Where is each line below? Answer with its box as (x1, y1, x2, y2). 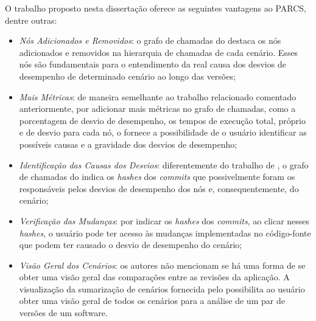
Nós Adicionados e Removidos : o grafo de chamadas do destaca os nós (19, 34, 281, 47)
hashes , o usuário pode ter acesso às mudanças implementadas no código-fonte (19, 226, 311, 239)
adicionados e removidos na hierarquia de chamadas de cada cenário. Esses (19, 46, 298, 58)
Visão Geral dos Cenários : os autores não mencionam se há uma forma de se (19, 258, 306, 271)
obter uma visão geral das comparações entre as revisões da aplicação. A (19, 271, 290, 283)
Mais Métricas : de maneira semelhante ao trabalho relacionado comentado (19, 90, 297, 103)
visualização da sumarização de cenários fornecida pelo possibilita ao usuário (19, 282, 305, 295)
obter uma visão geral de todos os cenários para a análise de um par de (19, 294, 285, 307)
